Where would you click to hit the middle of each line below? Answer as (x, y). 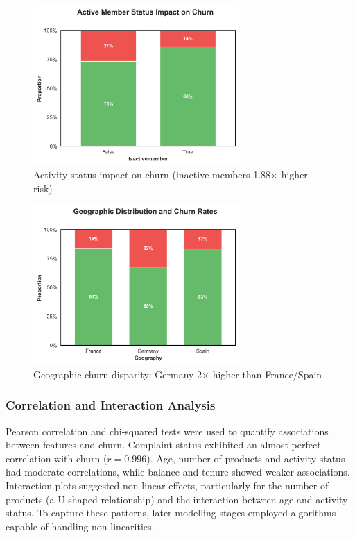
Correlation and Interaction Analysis (111, 405)
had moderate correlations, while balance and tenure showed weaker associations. (178, 472)
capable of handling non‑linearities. (80, 526)
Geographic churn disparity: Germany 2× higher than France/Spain (178, 374)
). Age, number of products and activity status (246, 458)
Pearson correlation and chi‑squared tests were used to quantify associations (167, 431)
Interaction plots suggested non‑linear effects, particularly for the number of (167, 485)
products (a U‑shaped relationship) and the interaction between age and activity (177, 499)
